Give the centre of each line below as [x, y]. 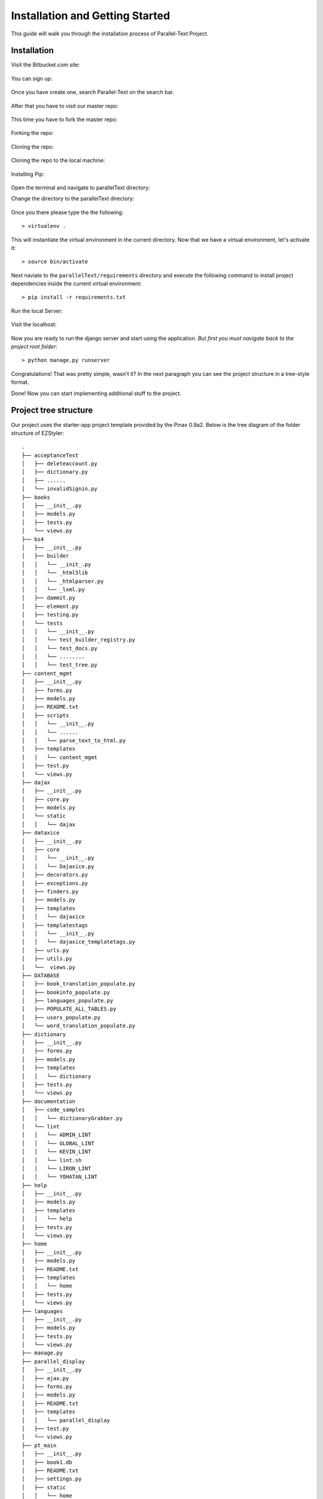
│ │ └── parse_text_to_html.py [74, 740]
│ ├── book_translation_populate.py [79, 984]
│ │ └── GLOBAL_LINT [58, 1143]
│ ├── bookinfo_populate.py [66, 992]
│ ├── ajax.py [45, 1378]
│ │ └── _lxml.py [53, 589]
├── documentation [49, 1101]
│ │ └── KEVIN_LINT [57, 1152]
